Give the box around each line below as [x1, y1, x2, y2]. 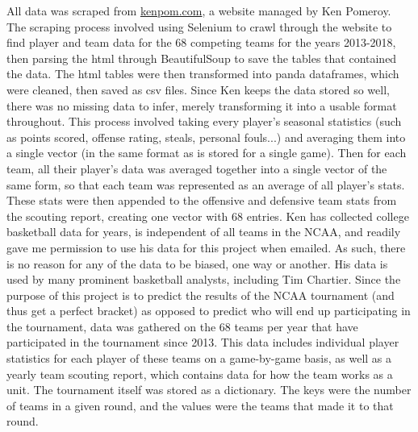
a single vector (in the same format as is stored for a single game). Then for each [6, 144, 407, 161]
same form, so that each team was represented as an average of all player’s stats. [6, 176, 405, 193]
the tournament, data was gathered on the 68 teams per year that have [6, 318, 358, 334]
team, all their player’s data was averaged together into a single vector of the [6, 160, 387, 177]
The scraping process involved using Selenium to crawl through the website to [6, 18, 392, 35]
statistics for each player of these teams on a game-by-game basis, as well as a [6, 350, 392, 367]
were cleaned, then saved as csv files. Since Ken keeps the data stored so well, [6, 81, 390, 98]
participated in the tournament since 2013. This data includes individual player [6, 334, 399, 351]
